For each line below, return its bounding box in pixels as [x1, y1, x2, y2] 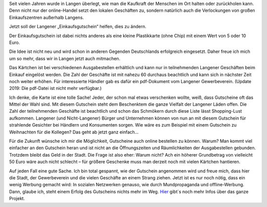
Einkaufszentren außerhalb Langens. [9, 14, 84, 20]
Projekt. [9, 196, 25, 202]
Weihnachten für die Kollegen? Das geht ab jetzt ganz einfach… [9, 129, 139, 135]
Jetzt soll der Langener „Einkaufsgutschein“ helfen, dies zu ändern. [9, 24, 147, 30]
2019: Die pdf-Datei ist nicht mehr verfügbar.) [9, 85, 102, 91]
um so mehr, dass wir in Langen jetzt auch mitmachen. [9, 55, 121, 61]
